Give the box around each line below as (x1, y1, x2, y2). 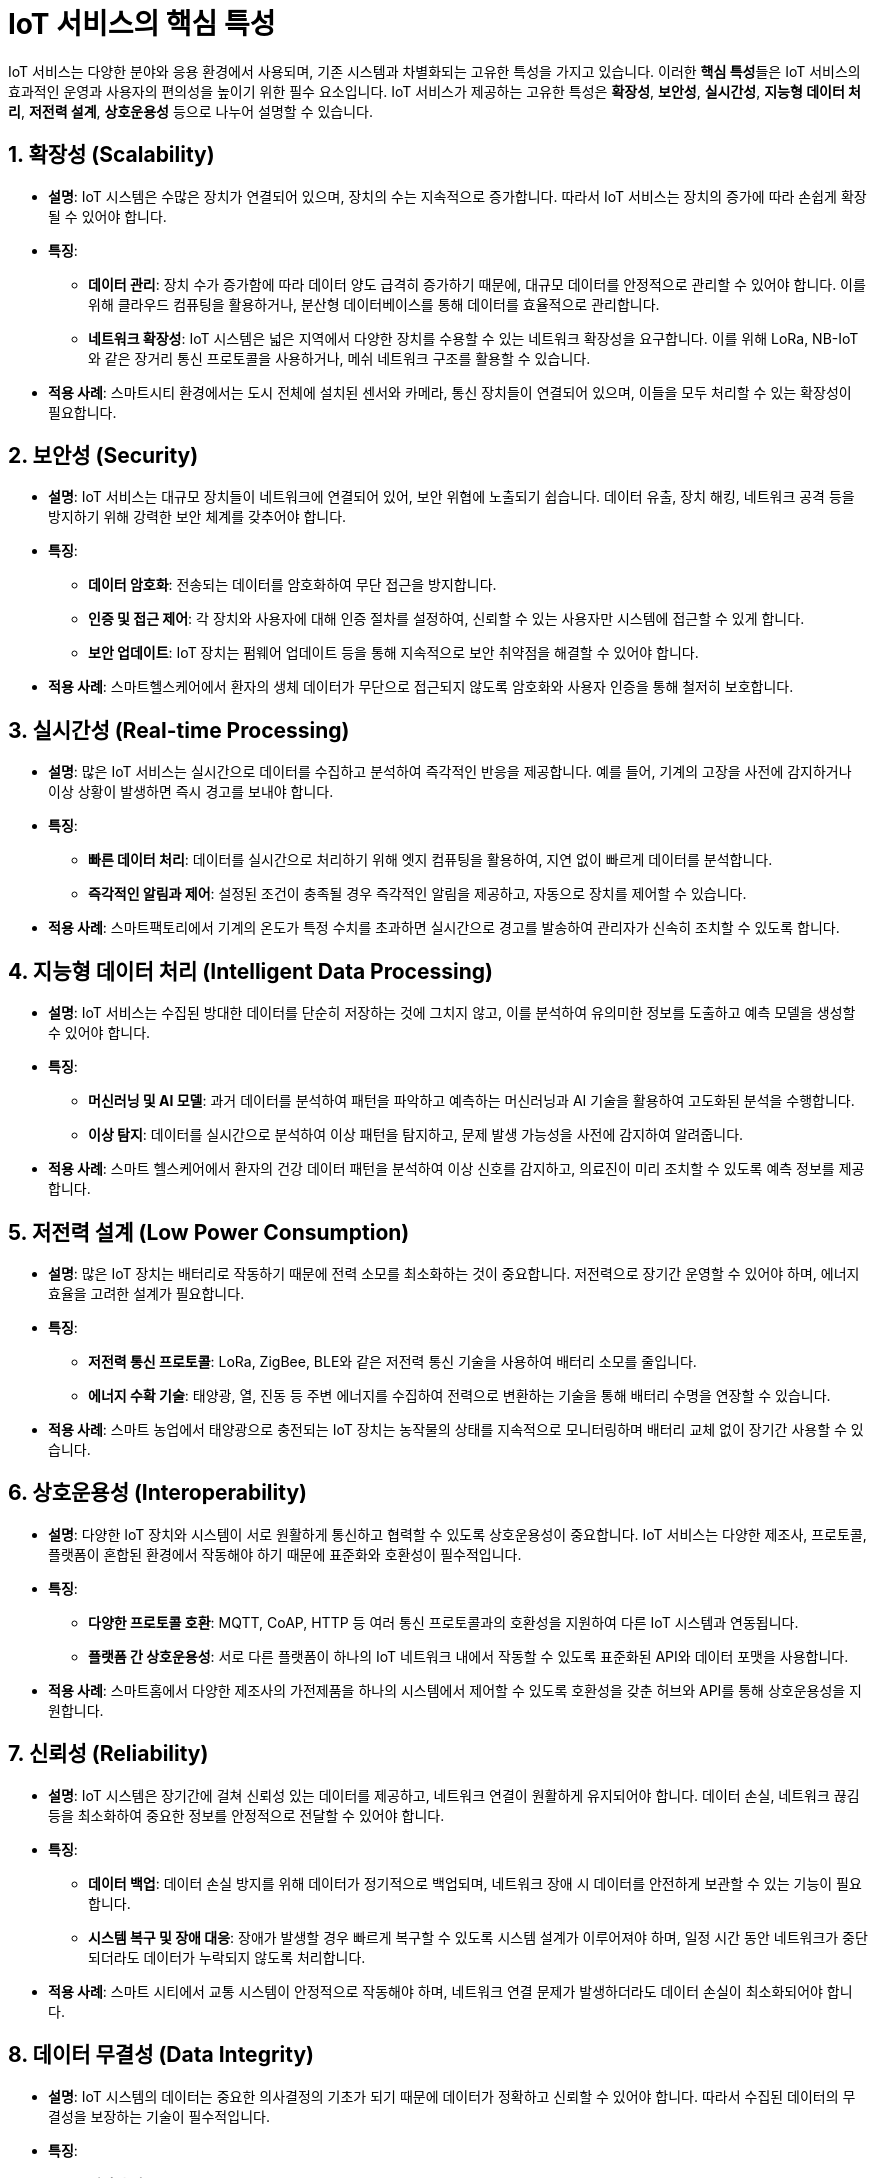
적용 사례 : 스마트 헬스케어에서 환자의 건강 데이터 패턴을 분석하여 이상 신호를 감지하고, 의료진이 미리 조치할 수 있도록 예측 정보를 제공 (48, 1160, 865, 1178)
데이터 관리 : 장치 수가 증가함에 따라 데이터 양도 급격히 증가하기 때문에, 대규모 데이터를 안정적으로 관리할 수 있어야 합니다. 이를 (88, 275, 866, 293)
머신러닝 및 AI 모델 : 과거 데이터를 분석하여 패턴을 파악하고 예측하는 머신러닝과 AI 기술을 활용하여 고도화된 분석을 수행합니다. (88, 1092, 855, 1110)
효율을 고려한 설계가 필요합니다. (48, 1284, 245, 1302)
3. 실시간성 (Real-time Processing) (8, 717, 350, 743)
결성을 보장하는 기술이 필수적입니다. (48, 2107, 270, 2125)
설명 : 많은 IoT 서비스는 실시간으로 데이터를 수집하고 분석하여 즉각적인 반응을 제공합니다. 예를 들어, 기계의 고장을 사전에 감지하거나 (48, 763, 852, 781)
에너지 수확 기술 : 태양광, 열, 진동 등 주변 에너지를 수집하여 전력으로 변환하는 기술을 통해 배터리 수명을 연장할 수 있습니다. (88, 1386, 831, 1404)
